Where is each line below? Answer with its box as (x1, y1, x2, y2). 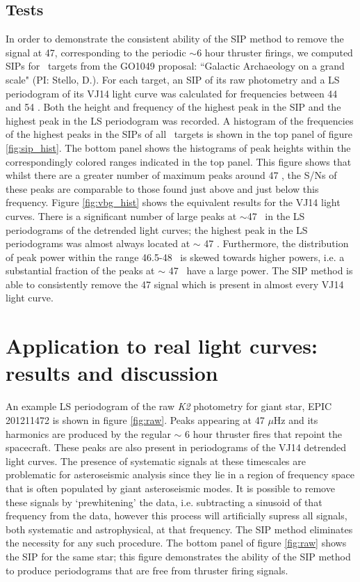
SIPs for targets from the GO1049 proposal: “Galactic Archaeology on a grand (6, 58, 345, 73)
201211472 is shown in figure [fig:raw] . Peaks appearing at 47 (6, 412, 265, 427)
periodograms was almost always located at (6, 236, 190, 251)
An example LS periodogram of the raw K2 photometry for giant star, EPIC (6, 399, 332, 414)
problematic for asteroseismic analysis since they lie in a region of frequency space (6, 467, 354, 482)
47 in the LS (247, 208, 305, 223)
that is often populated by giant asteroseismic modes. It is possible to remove (6, 480, 335, 495)
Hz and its (273, 412, 318, 427)
